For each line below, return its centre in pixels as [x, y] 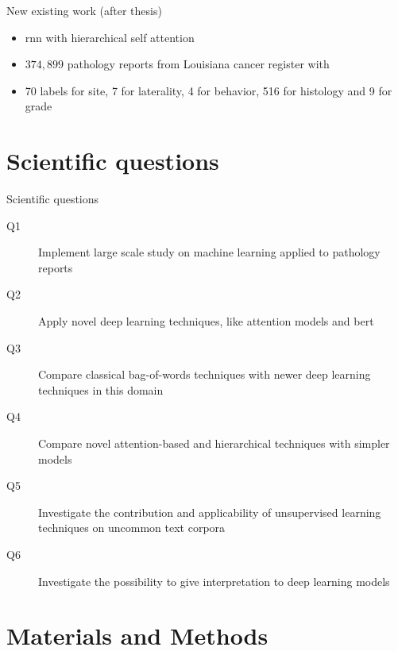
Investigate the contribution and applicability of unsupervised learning [210, 512]
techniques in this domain [101, 389]
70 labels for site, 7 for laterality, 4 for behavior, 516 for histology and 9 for [209, 90]
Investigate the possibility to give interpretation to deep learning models [214, 581]
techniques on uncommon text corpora [132, 528]
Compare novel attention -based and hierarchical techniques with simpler [214, 443]
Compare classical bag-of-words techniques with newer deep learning [205, 374]
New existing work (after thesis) [84, 10]
